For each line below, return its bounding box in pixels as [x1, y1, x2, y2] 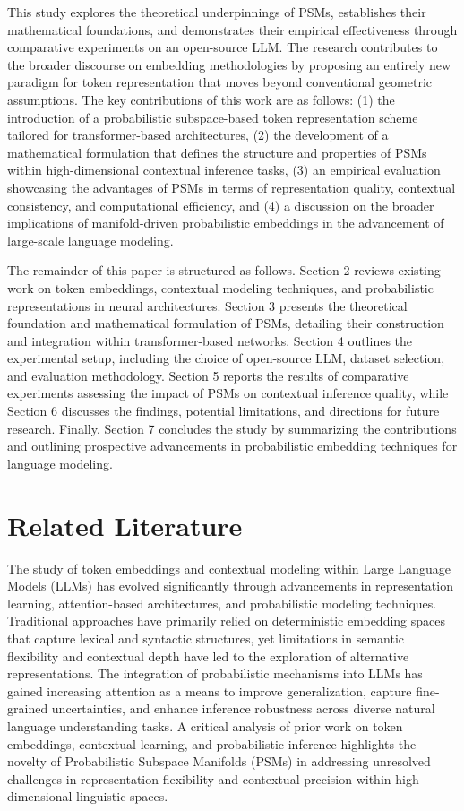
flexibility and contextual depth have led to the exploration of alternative [7, 646, 409, 665]
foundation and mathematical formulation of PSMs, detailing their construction [7, 314, 444, 332]
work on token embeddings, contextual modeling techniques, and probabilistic [7, 278, 434, 297]
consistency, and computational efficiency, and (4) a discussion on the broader [7, 195, 434, 214]
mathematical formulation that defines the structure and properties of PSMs [7, 142, 427, 161]
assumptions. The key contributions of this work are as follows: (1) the [7, 90, 395, 108]
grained [7, 699, 48, 718]
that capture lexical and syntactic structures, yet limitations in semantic [7, 628, 405, 647]
